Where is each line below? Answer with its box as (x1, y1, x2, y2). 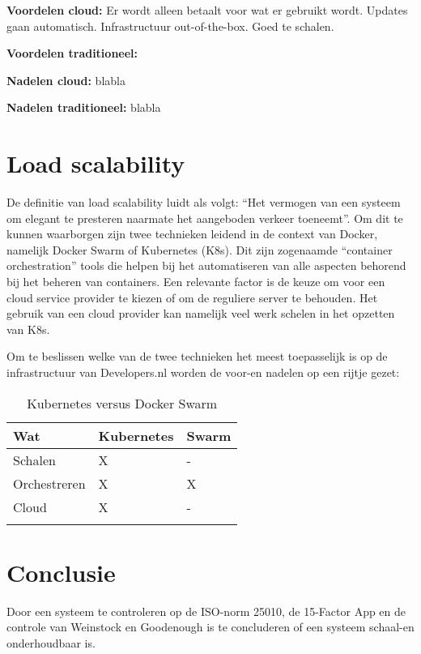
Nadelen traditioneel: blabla (6, 99, 161, 116)
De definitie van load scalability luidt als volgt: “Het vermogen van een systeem (6, 194, 401, 211)
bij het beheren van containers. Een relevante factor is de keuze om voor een (6, 273, 385, 290)
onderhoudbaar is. (6, 634, 96, 651)
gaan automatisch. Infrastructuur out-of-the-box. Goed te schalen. (6, 17, 334, 34)
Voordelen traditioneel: (6, 45, 138, 62)
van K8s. (6, 320, 50, 337)
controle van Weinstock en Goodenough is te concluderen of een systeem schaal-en (6, 618, 415, 635)
